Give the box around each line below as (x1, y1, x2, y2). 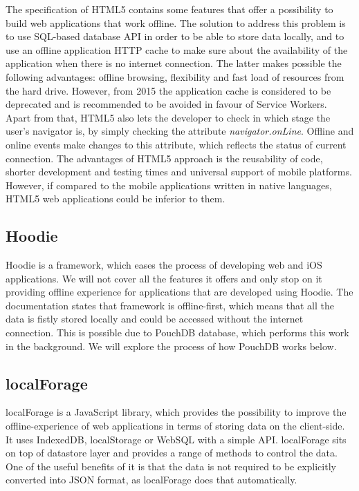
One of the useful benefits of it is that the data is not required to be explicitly (6, 459, 336, 473)
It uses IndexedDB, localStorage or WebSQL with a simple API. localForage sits (6, 432, 347, 446)
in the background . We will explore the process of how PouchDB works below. (6, 338, 337, 353)
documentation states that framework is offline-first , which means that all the (6, 298, 334, 312)
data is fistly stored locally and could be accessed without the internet (6, 311, 304, 326)
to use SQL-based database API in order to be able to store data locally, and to (6, 29, 344, 44)
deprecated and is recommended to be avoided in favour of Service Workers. (6, 97, 327, 111)
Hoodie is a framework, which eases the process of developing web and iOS (6, 258, 322, 272)
